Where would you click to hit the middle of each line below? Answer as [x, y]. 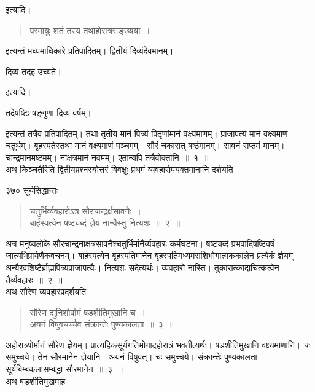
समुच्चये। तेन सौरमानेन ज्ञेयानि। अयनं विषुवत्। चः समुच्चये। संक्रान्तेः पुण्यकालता [131, 357]
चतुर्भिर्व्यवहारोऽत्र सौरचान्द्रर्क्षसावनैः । [85, 210]
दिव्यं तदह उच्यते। [34, 71]
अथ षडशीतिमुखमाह [36, 381]
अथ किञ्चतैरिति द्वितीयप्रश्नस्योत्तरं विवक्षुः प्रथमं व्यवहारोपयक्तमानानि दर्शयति [119, 169]
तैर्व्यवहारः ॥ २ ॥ [34, 279]
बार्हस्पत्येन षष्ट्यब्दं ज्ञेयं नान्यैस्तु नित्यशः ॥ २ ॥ [105, 223]
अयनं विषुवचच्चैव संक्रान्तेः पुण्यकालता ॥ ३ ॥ [102, 324]
